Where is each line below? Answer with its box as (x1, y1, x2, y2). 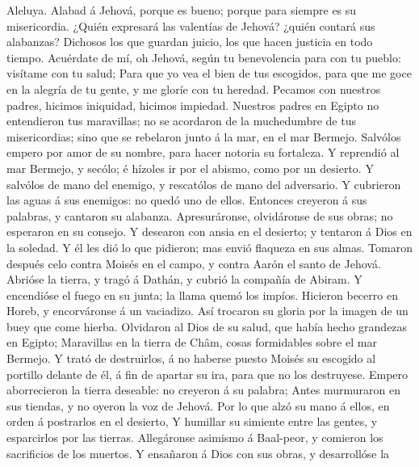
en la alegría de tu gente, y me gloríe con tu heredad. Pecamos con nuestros (6, 80, 381, 97)
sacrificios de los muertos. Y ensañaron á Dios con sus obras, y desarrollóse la (6, 444, 390, 461)
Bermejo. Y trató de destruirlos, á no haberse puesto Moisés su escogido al (6, 350, 376, 367)
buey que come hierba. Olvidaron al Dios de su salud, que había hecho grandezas (6, 318, 408, 334)
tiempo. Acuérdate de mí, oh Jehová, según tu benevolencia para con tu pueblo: (6, 48, 401, 65)
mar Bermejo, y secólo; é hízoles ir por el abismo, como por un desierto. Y (6, 159, 374, 176)
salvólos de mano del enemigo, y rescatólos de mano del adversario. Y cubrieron (6, 175, 401, 192)
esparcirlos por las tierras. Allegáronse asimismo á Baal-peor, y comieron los (6, 429, 383, 446)
